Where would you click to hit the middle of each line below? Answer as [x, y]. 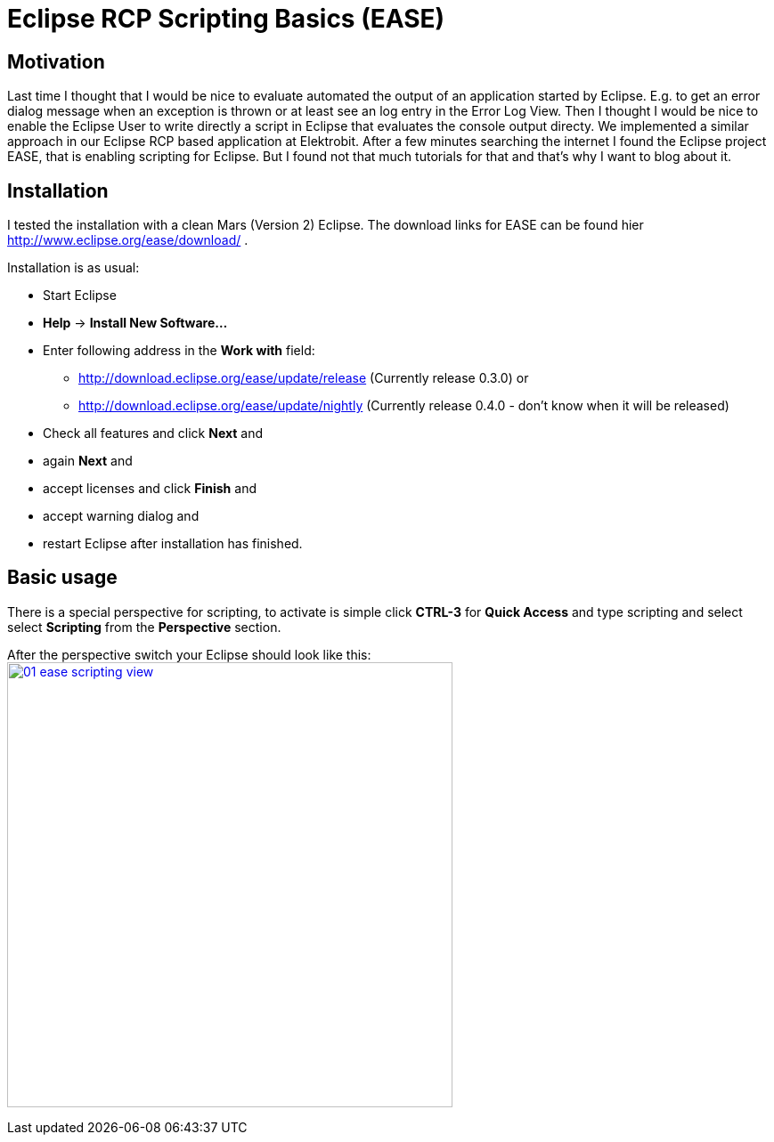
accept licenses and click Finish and [150, 489]
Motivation [56, 61]
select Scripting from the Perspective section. [144, 627]
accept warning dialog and [121, 516]
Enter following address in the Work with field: [179, 351]
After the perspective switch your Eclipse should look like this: [189, 654]
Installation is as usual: [73, 268]
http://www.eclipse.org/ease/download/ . [128, 240]
